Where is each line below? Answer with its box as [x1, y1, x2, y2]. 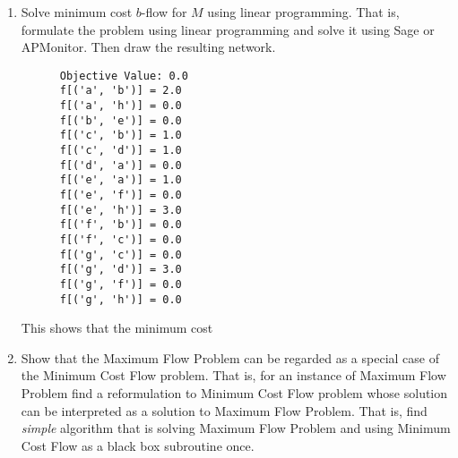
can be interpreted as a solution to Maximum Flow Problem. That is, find [21, 401, 428, 420]
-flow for [141, 3, 187, 21]
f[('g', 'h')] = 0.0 [59, 293, 182, 306]
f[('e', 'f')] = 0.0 [59, 189, 182, 202]
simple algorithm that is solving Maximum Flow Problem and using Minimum [21, 419, 451, 437]
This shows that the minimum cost [21, 318, 213, 337]
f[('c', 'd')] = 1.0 [59, 144, 182, 157]
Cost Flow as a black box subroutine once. [21, 436, 255, 454]
